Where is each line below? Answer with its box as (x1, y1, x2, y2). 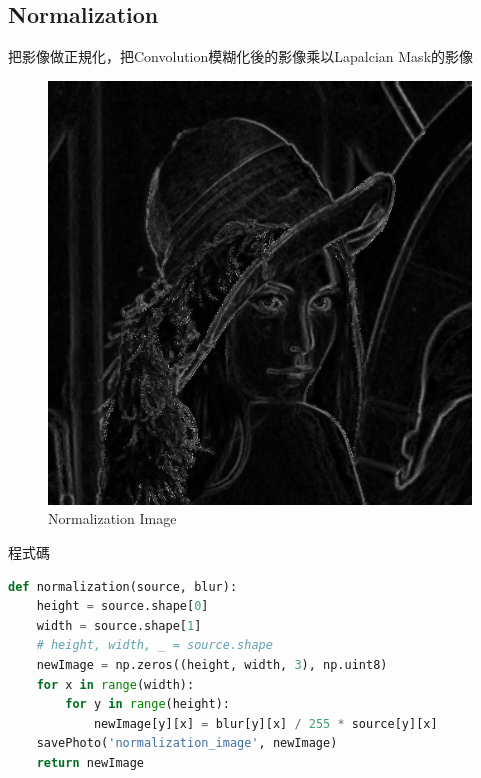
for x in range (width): (36, 677, 195, 692)
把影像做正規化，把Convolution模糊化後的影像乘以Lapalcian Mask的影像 (8, 46, 474, 67)
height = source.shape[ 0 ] (36, 599, 209, 614)
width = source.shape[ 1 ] (36, 618, 202, 633)
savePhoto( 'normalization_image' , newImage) (36, 736, 338, 751)
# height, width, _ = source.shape (36, 638, 273, 653)
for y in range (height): (65, 697, 230, 712)
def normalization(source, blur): (8, 579, 238, 594)
